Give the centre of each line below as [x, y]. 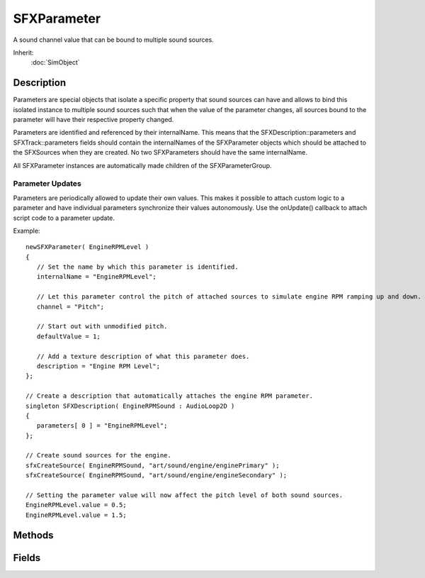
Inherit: [23, 52]
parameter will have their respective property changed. [93, 120]
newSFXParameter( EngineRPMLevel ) [87, 247]
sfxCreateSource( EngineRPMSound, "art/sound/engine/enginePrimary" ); [153, 465]
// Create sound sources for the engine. [98, 455]
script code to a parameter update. [64, 218]
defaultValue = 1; [68, 336]
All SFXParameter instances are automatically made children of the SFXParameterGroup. [142, 165]
